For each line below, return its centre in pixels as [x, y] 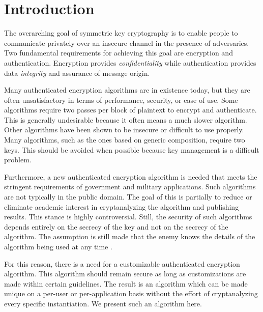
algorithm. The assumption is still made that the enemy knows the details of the [130, 236]
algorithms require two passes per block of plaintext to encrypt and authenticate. [130, 110]
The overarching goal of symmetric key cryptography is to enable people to [121, 33]
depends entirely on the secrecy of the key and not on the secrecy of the [116, 226]
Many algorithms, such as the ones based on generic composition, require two [125, 140]
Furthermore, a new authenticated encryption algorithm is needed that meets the [131, 176]
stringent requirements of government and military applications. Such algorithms [130, 187]
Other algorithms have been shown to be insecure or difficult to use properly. [124, 130]
